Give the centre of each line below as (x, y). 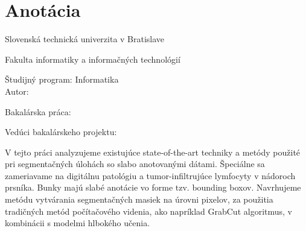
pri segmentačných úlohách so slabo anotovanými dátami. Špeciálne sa (135, 164)
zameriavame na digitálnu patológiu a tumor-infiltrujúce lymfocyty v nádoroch (150, 175)
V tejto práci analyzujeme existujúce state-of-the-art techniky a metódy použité (153, 152)
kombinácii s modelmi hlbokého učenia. (78, 223)
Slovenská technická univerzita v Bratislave (85, 39)
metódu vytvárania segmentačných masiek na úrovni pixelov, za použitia (139, 199)
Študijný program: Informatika (62, 79)
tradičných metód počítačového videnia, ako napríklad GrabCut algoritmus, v (148, 211)
